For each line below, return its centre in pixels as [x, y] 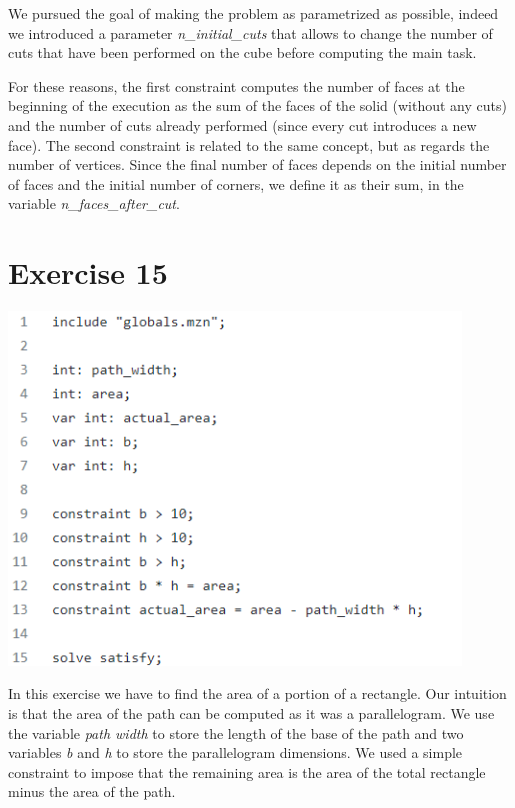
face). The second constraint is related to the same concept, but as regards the [249, 144]
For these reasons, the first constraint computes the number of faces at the [236, 85]
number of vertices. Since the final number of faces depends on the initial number [257, 164]
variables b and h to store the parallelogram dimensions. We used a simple [235, 752]
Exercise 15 [88, 272]
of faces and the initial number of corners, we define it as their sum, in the [236, 183]
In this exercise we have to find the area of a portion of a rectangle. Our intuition [257, 693]
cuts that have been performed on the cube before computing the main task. [242, 52]
